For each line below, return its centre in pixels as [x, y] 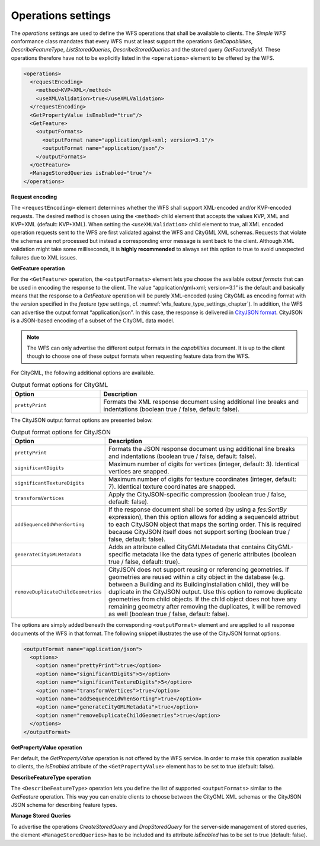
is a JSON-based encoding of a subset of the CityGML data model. [93, 321]
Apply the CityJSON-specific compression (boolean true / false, [198, 495]
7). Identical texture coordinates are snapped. [172, 487]
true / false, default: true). [144, 562]
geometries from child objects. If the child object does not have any [203, 600]
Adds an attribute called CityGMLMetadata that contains [187, 547]
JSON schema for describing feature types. [64, 805]
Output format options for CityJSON [61, 432]
